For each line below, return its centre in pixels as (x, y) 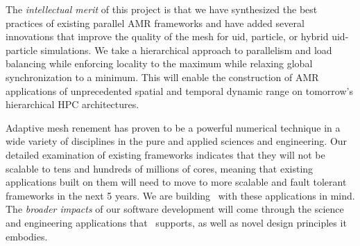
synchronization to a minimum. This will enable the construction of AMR (162, 77)
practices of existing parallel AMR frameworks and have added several (155, 23)
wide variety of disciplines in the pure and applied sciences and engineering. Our (177, 141)
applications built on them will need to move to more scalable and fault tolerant (176, 182)
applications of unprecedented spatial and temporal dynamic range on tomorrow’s (179, 90)
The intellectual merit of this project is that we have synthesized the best (162, 9)
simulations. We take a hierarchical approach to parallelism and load (186, 50)
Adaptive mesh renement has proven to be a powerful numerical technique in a (173, 127)
